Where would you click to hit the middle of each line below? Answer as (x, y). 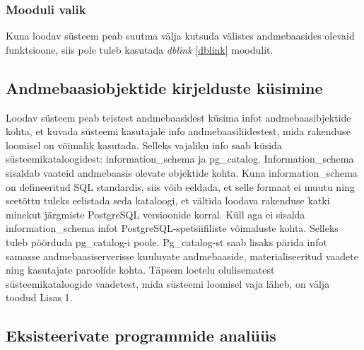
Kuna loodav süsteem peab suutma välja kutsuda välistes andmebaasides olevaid (180, 36)
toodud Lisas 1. (39, 297)
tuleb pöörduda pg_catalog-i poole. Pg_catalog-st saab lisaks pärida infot (166, 241)
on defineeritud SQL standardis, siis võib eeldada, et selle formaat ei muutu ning (180, 186)
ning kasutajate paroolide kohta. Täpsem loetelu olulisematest (140, 270)
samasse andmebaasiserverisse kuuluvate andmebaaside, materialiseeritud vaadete (182, 256)
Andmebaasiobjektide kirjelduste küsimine (164, 87)
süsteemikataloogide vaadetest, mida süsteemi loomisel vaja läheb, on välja (168, 283)
